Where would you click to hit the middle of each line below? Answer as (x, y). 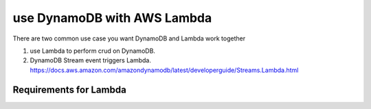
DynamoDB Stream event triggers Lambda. (90, 60)
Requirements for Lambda (69, 89)
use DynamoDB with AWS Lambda (112, 18)
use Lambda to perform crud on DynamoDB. (93, 51)
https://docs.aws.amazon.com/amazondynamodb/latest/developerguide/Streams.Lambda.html (164, 70)
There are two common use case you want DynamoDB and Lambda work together (129, 38)
